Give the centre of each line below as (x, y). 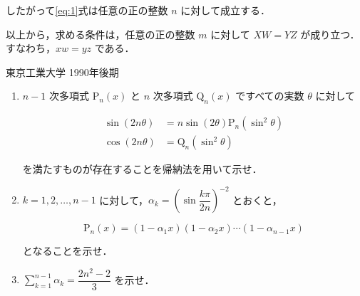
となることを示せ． (67, 251)
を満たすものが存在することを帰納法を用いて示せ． (142, 169)
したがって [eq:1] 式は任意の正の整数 (87, 10)
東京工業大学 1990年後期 (62, 72)
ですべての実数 (270, 96)
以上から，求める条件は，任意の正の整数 (101, 34)
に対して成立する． (225, 10)
